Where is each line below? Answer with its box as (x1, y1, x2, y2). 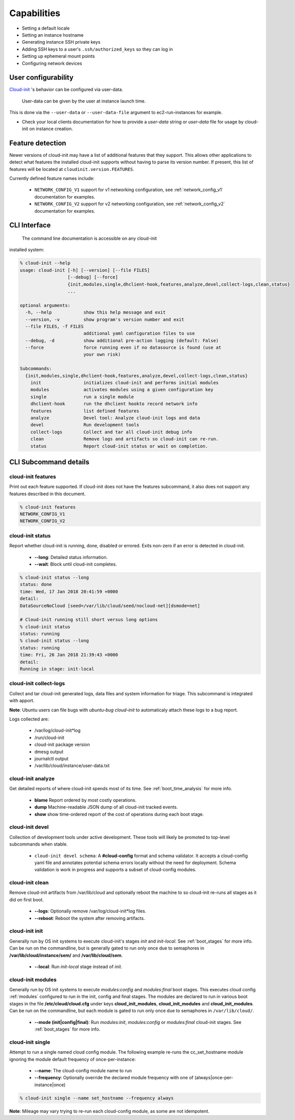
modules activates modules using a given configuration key (30, 387, 214, 393)
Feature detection (9, 139, 66, 147)
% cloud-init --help (20, 260, 70, 266)
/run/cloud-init (34, 734, 65, 740)
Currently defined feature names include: (9, 175, 95, 181)
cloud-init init (9, 927, 43, 935)
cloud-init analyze (9, 775, 55, 782)
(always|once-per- (194, 1075, 233, 1081)
